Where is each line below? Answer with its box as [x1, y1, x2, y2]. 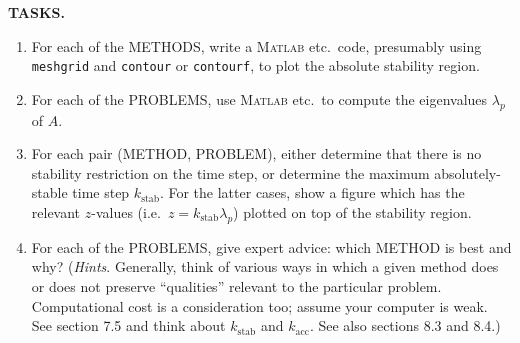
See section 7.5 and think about [31, 315, 226, 336]
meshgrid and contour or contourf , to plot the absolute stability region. [31, 55, 480, 76]
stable [31, 182, 68, 203]
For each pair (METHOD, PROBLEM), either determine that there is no [31, 143, 482, 164]
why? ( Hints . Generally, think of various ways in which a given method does [31, 256, 499, 277]
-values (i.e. [91, 202, 161, 223]
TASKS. [8, 2, 65, 22]
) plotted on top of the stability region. [233, 202, 472, 223]
